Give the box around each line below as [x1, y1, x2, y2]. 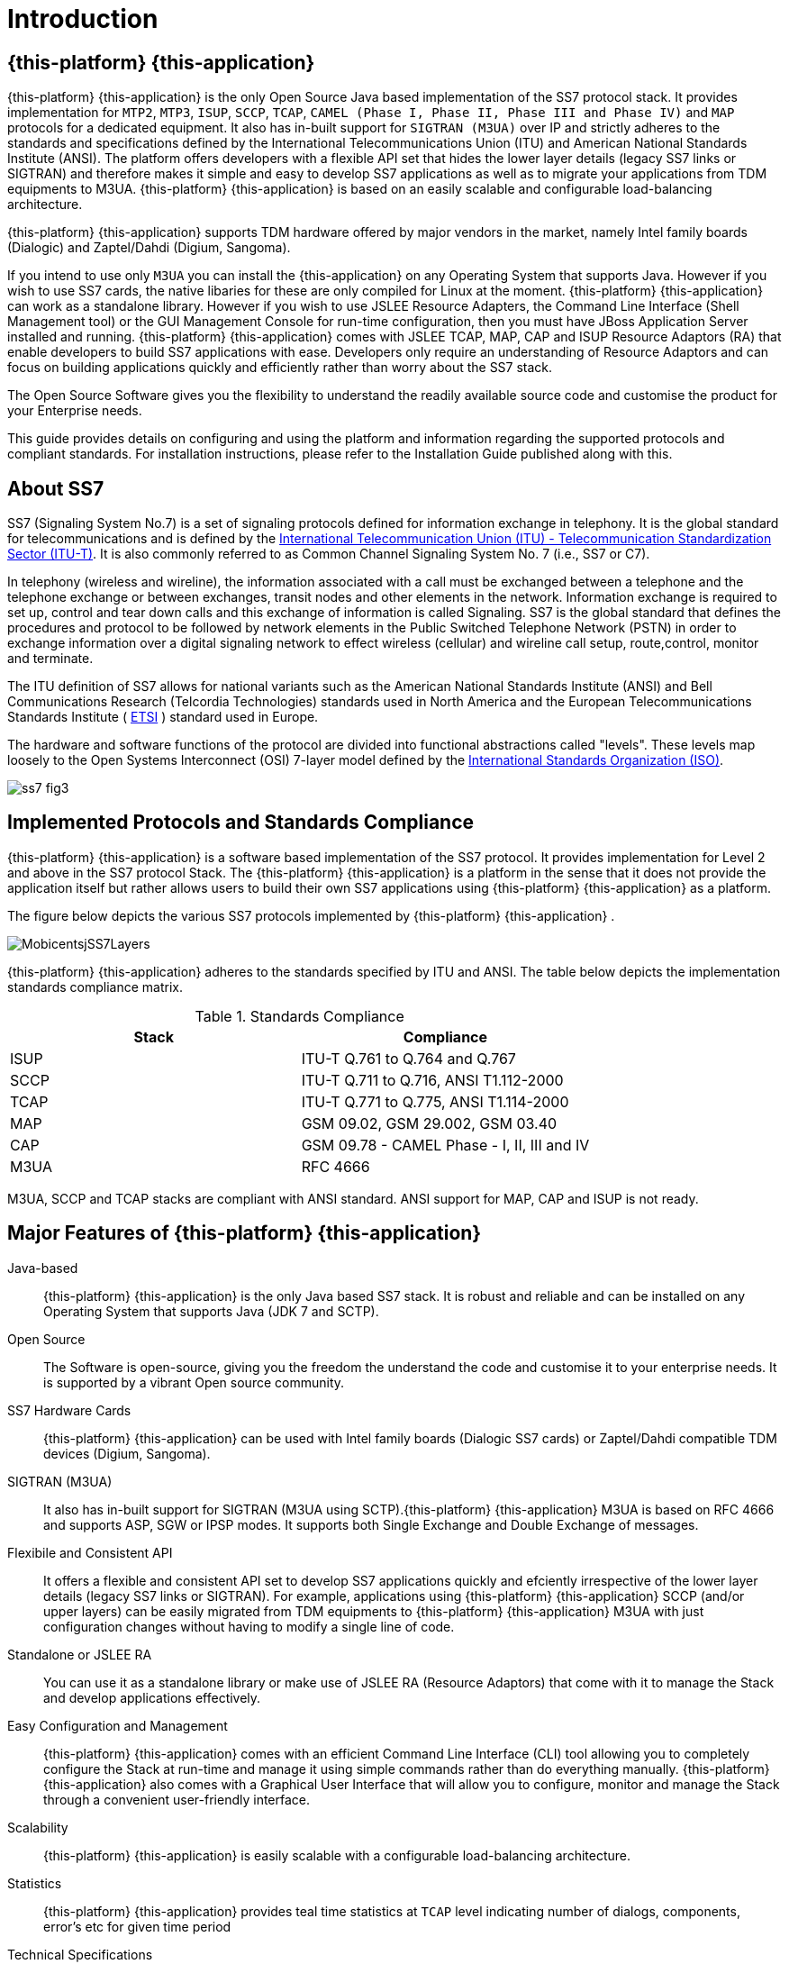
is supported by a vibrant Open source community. [43, 1374, 345, 1390]
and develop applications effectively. [43, 1689, 261, 1705]
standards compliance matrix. [7, 978, 183, 995]
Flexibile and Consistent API [7, 1544, 173, 1560]
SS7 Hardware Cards [7, 1402, 131, 1418]
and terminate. [7, 650, 94, 667]
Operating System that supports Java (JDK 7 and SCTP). [43, 1303, 379, 1319]
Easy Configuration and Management [7, 1717, 228, 1733]
